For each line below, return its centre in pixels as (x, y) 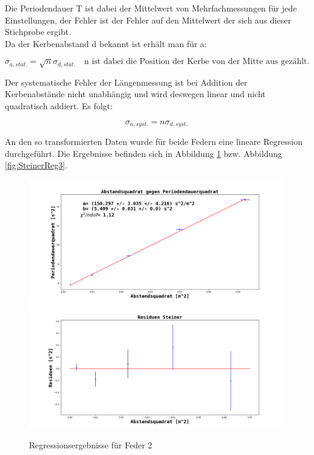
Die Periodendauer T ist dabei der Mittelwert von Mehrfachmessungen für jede (151, 8)
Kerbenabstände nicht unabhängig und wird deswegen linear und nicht (135, 94)
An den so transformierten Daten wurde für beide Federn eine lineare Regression (154, 141)
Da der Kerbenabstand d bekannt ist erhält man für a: (106, 43)
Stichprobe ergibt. (38, 32)
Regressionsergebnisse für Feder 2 (91, 445)
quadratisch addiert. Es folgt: (59, 105)
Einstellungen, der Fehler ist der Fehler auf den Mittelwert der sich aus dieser (148, 20)
